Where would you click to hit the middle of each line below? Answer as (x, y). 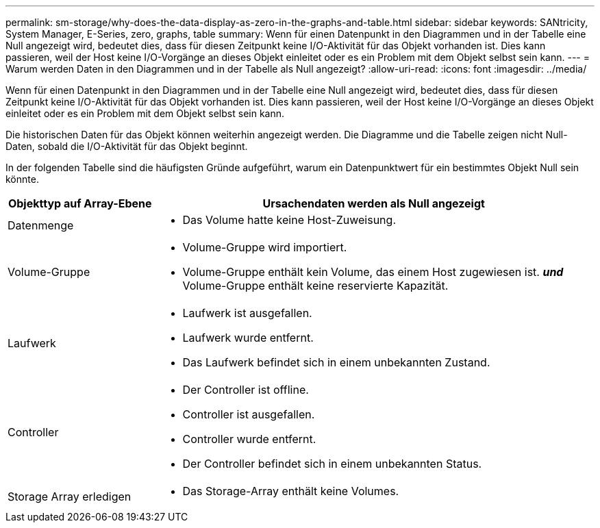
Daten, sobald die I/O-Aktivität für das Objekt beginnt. (127, 146)
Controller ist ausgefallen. (249, 414)
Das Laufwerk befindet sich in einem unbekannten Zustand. (336, 362)
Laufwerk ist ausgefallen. (247, 313)
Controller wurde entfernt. (249, 439)
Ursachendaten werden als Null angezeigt (374, 203)
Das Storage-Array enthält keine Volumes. (291, 491)
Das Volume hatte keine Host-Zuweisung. (289, 220)
